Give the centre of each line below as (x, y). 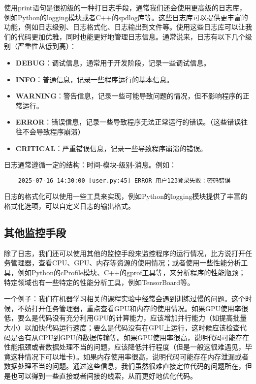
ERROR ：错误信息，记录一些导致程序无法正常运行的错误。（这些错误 (128, 122)
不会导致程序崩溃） (53, 131)
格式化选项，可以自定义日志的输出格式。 (69, 206)
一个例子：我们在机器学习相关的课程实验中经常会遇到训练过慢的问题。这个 (125, 299)
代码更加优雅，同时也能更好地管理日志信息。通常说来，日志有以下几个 (131, 36)
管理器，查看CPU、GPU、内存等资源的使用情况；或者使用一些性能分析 (126, 263)
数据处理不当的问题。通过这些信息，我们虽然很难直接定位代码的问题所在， (125, 366)
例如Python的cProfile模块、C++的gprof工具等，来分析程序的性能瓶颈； (131, 272)
